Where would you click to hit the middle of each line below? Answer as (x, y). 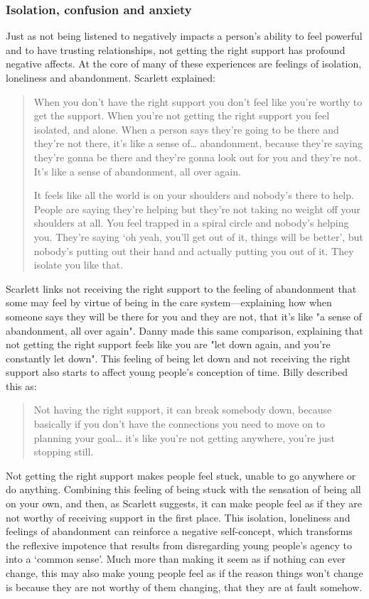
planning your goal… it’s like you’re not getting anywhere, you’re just (184, 437)
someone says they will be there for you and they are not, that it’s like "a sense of (184, 316)
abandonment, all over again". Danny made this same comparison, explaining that (184, 330)
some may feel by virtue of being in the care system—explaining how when (169, 302)
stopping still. (64, 452)
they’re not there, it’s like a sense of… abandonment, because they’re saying (198, 143)
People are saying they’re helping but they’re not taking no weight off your (197, 209)
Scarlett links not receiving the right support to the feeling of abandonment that (181, 288)
